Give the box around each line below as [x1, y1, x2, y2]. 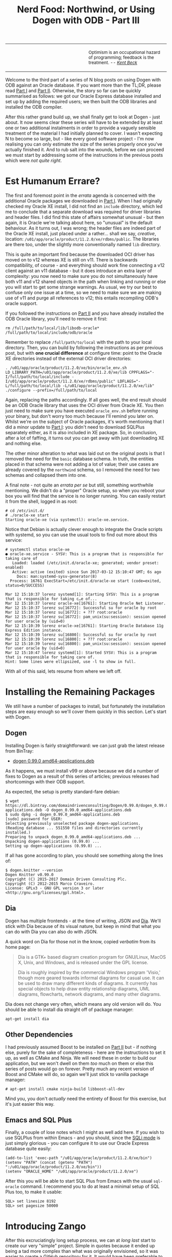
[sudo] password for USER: [5, 816, 63, 821]
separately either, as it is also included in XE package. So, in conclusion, [5, 430, 158, 436]
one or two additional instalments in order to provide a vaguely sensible [5, 125, 156, 131]
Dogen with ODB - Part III [32, 14, 140, 26]
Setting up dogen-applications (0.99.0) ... [5, 843, 102, 848]
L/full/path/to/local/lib [5, 383, 60, 389]
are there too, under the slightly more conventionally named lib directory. [5, 241, 161, 248]
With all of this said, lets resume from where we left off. [5, 668, 122, 675]
